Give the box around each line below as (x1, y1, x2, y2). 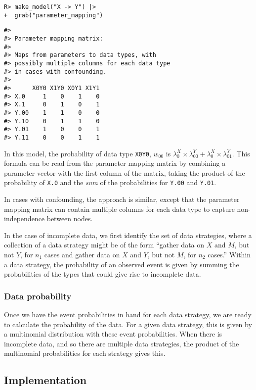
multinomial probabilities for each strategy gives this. (4, 348, 166, 358)
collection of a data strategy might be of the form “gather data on (4, 240, 205, 250)
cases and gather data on (44, 249, 120, 259)
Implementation (4, 372, 87, 388)
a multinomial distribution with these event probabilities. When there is (4, 329, 222, 339)
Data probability (4, 290, 72, 302)
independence (4, 213, 45, 224)
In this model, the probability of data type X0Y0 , (4, 148, 151, 158)
